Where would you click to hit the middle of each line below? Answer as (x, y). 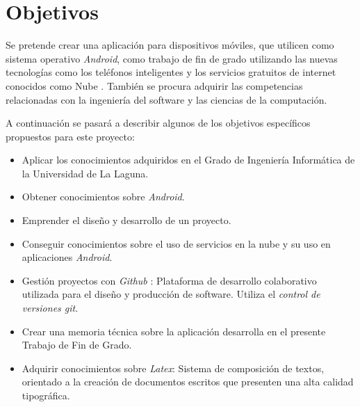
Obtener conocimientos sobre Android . (103, 197)
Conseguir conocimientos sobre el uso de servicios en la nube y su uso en (176, 243)
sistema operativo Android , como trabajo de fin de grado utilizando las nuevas (172, 58)
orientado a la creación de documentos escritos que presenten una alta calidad (188, 382)
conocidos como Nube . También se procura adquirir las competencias (154, 85)
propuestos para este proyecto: (70, 136)
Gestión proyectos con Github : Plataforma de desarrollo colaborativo (169, 280)
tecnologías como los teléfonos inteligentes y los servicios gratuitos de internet (171, 72)
